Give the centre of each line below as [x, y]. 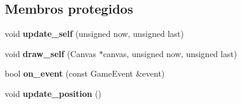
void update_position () [53, 93]
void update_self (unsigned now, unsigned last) [94, 34]
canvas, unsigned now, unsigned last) [170, 53]
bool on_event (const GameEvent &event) [85, 73]
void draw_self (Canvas [50, 53]
